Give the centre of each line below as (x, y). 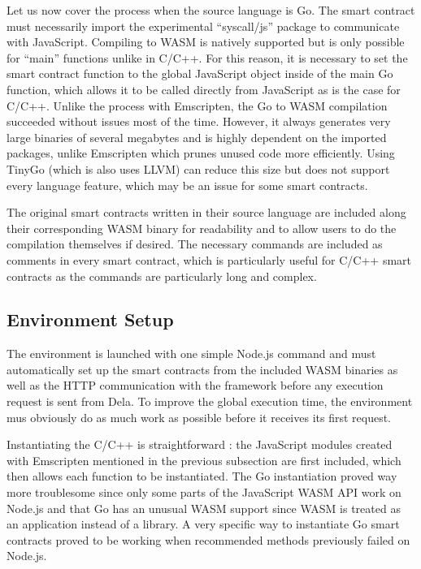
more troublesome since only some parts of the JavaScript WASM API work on (204, 492)
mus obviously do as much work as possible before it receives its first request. (199, 417)
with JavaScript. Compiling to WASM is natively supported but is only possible (206, 42)
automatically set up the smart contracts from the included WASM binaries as (202, 369)
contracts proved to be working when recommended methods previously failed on (208, 539)
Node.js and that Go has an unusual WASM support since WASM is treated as (204, 508)
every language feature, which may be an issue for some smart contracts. (187, 185)
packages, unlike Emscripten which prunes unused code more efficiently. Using (201, 153)
